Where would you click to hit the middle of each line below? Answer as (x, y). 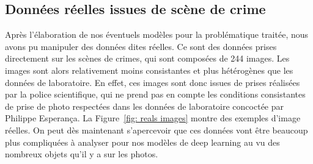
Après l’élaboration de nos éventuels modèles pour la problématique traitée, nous (157, 34)
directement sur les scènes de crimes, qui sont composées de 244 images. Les (147, 58)
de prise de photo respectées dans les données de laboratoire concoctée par (144, 106)
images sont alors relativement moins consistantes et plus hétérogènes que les (149, 70)
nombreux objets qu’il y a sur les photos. (82, 154)
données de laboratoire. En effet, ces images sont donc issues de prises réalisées (153, 82)
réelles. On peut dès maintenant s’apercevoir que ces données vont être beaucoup (156, 130)
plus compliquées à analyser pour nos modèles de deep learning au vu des (142, 142)
